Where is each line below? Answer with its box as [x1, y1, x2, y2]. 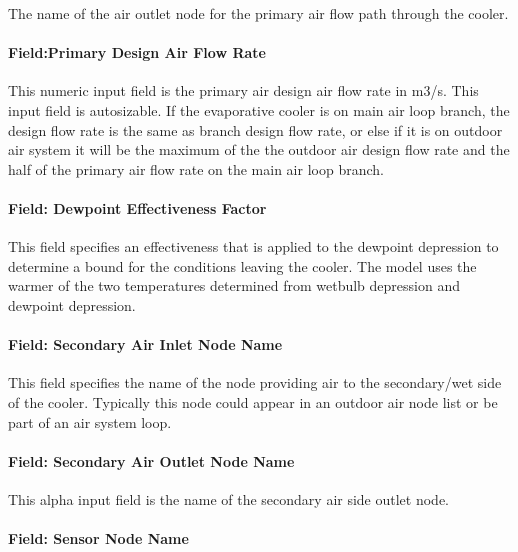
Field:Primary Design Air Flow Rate [8, 42, 266, 63]
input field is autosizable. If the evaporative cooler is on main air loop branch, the [8, 99, 510, 120]
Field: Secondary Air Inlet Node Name [8, 334, 283, 355]
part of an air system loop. [8, 411, 172, 432]
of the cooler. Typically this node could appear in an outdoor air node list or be [8, 391, 498, 412]
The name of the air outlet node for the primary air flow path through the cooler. [8, 3, 509, 23]
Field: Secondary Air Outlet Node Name [8, 450, 295, 471]
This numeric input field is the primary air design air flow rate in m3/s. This [8, 80, 479, 101]
